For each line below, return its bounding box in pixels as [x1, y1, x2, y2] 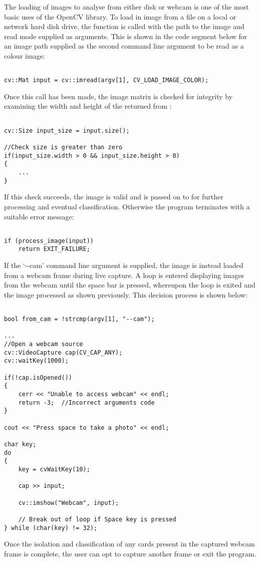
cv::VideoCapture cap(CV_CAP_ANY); [4, 349, 123, 356]
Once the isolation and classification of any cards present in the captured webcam [4, 538, 255, 549]
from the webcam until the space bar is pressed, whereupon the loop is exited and [4, 279, 255, 290]
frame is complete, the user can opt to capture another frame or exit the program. [4, 548, 256, 558]
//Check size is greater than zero [4, 144, 123, 151]
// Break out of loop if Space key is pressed [18, 515, 176, 523]
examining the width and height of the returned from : [4, 101, 172, 111]
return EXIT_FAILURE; [18, 245, 90, 253]
